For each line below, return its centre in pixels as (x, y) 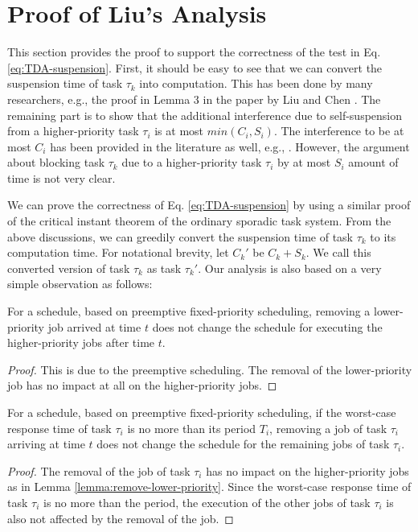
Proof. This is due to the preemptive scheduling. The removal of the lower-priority (210, 369)
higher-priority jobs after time (81, 342)
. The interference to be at (339, 131)
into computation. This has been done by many (256, 83)
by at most (304, 162)
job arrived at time (94, 326)
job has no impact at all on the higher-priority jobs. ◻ (142, 385)
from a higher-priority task (73, 131)
